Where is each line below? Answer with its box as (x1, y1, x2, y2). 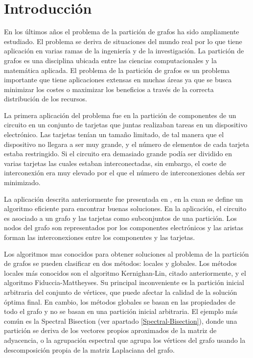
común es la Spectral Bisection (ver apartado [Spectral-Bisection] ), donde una (4, 315, 237, 326)
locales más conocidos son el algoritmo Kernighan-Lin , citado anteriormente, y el (4, 267, 246, 278)
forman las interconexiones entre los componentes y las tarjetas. (4, 232, 195, 242)
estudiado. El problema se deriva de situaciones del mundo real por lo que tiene (4, 36, 242, 46)
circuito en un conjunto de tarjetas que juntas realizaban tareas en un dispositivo (4, 119, 248, 130)
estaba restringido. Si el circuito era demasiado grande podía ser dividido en (4, 148, 232, 159)
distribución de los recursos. (4, 94, 87, 104)
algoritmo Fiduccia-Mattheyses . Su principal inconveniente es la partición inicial (4, 277, 244, 287)
